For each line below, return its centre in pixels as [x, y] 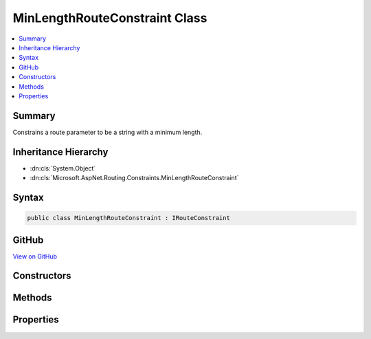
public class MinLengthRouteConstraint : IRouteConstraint [128, 218]
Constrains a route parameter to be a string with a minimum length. [108, 132]
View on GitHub [35, 256]
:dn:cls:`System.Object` [63, 168]
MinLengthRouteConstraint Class [110, 18]
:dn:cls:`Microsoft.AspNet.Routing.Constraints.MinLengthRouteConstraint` [134, 178]
